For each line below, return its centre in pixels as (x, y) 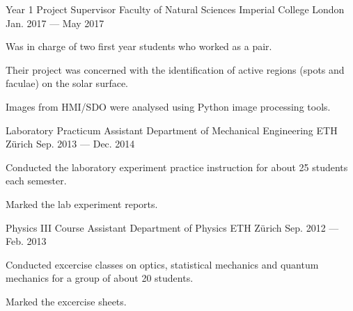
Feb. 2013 (26, 241)
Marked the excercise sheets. (66, 301)
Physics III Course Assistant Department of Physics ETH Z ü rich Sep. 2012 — (172, 227)
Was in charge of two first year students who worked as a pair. (139, 46)
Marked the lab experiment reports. (82, 204)
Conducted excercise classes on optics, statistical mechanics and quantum (162, 264)
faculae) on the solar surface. (67, 83)
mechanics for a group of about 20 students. (100, 278)
